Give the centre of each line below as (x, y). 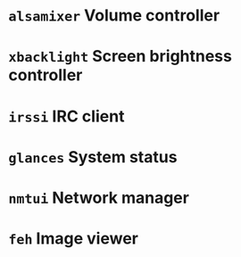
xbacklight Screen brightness (120, 57)
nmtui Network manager (99, 198)
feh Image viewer (74, 239)
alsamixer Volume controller (114, 16)
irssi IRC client (66, 116)
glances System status (93, 157)
